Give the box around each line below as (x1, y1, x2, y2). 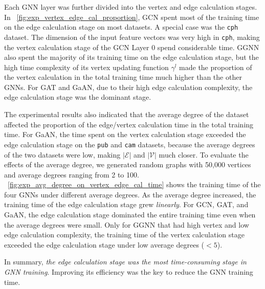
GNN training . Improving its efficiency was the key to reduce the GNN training (4, 266, 253, 277)
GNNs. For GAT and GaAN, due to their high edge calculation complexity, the (4, 81, 253, 92)
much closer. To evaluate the (159, 149, 249, 160)
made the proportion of (179, 61, 252, 72)
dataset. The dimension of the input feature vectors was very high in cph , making (4, 31, 260, 42)
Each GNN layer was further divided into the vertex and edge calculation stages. (4, 2, 257, 12)
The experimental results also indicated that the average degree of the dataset (4, 109, 249, 120)
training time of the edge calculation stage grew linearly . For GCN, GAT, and (4, 199, 249, 210)
